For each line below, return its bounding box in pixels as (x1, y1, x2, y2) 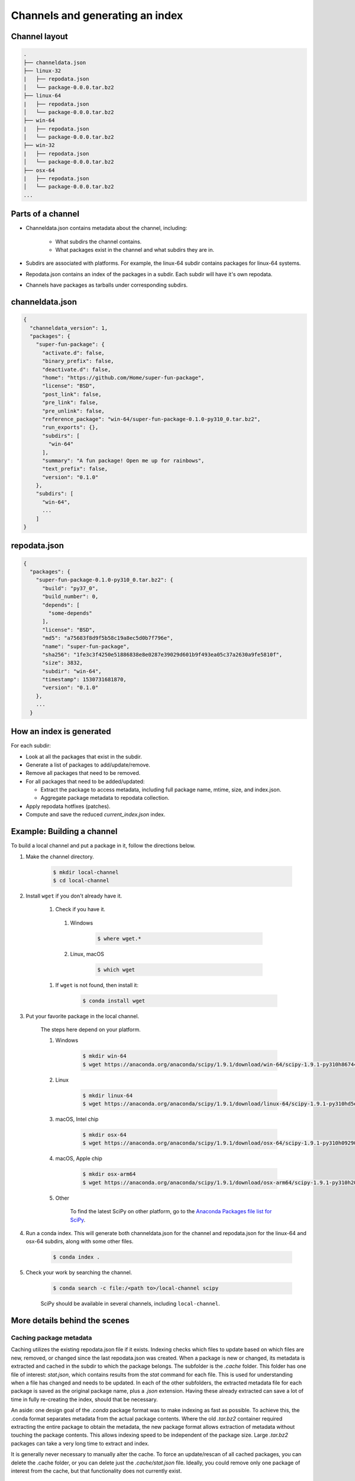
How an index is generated (11, 726, 112, 737)
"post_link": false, (42, 391, 102, 398)
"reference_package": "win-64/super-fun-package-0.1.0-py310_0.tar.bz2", (42, 415, 261, 422)
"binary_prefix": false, (42, 358, 115, 364)
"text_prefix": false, (42, 466, 108, 472)
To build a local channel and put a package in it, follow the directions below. (11, 842, 195, 850)
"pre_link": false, (42, 399, 99, 406)
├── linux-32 (23, 67, 62, 74)
